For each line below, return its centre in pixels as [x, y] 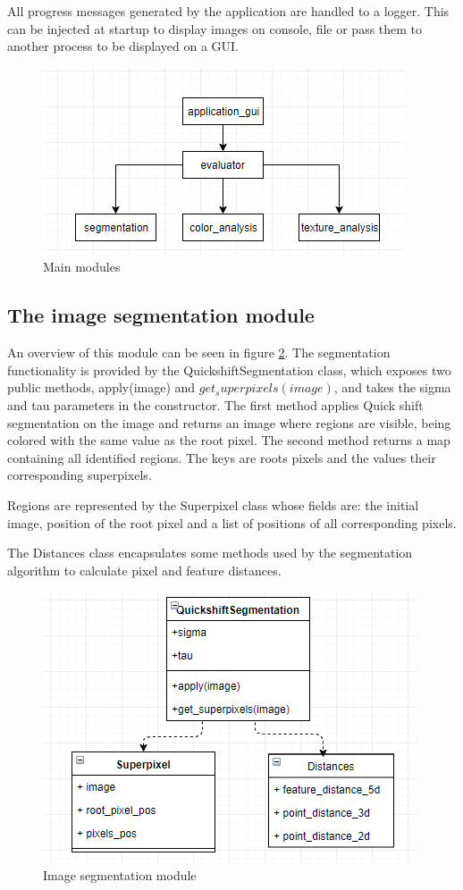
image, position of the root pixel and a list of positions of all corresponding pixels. [232, 522]
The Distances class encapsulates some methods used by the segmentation [210, 553]
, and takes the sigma [392, 387]
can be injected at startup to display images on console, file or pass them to [215, 28]
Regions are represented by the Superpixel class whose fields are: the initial [213, 504]
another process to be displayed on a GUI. [123, 46]
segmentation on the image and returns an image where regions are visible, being [229, 422]
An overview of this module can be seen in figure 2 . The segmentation [199, 353]
